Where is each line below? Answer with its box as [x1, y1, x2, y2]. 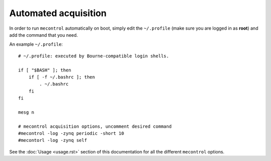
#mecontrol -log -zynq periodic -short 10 [18, 131, 124, 136]
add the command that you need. [9, 32, 78, 38]
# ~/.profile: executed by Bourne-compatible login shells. [18, 53, 169, 59]
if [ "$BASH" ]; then [18, 67, 71, 73]
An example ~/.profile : [9, 41, 63, 47]
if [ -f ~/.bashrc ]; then [28, 74, 95, 80]
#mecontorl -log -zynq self [18, 137, 87, 143]
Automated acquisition [9, 8, 107, 19]
